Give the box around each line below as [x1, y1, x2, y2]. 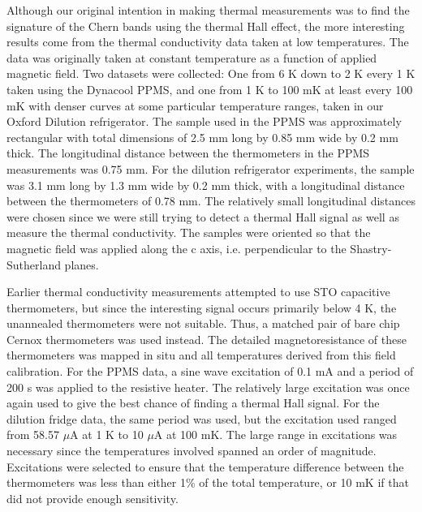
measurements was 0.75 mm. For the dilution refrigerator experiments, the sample [6, 160, 415, 177]
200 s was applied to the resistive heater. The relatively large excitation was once [6, 378, 410, 395]
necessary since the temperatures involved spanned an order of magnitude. [6, 442, 377, 459]
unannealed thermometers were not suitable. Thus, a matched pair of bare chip [6, 315, 400, 332]
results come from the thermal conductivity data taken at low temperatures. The [6, 33, 409, 50]
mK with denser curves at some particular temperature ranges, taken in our [6, 97, 384, 114]
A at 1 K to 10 [70, 426, 144, 443]
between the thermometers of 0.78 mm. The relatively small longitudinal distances [6, 192, 416, 209]
